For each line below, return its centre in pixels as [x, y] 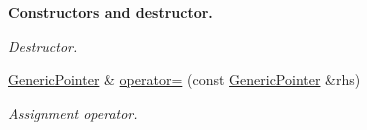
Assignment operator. [73, 112]
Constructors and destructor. [110, 12]
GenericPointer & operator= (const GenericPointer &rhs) [184, 79]
